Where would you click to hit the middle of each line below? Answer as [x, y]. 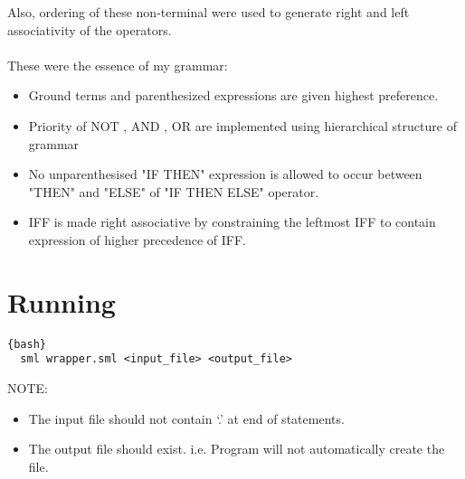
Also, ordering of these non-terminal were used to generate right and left [209, 12]
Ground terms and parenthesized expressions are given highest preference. [233, 95]
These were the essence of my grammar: [118, 65]
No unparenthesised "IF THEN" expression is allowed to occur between [225, 174]
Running [62, 301]
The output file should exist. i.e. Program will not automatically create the [237, 449]
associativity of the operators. [90, 29]
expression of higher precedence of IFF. [138, 239]
